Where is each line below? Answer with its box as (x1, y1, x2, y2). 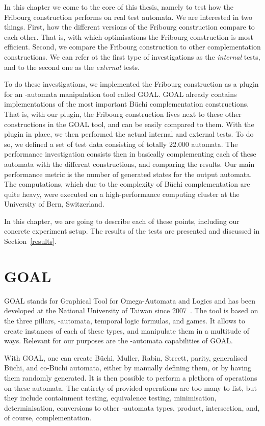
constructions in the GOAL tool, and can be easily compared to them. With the (4, 118, 254, 129)
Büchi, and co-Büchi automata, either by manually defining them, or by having (4, 362, 252, 373)
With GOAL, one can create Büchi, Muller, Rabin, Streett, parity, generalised (4, 352, 248, 363)
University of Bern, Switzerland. (4, 198, 104, 209)
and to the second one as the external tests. (4, 61, 140, 72)
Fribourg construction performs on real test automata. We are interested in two (4, 11, 252, 22)
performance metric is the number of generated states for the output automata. (4, 168, 252, 179)
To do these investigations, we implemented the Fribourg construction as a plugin (4, 79, 259, 89)
